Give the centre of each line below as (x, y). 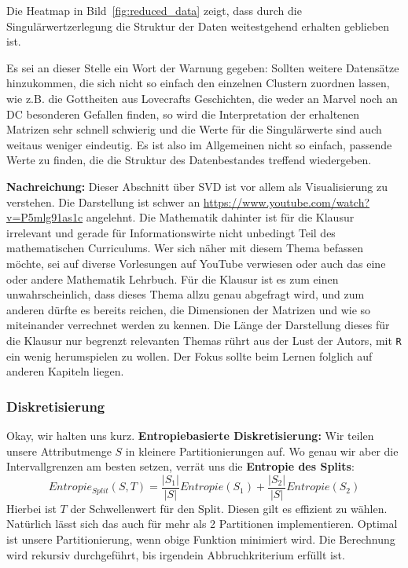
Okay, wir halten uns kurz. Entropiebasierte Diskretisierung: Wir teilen (190, 435)
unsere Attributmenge (59, 451)
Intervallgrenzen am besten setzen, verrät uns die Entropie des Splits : (180, 466)
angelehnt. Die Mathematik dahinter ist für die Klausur (220, 217)
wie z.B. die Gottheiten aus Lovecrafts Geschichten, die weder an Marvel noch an (202, 98)
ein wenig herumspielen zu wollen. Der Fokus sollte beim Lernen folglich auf (189, 355)
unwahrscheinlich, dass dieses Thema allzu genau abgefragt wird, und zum (186, 294)
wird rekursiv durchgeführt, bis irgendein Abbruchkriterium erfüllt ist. (176, 554)
